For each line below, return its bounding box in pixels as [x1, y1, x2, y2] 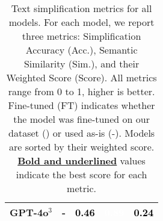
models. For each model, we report [8, 15, 155, 29]
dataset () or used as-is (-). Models [8, 126, 155, 140]
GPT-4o [10, 205, 49, 219]
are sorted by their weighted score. [8, 140, 155, 154]
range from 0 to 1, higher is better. [8, 84, 155, 98]
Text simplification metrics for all [11, 1, 152, 15]
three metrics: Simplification [22, 29, 141, 43]
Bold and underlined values [17, 154, 146, 167]
